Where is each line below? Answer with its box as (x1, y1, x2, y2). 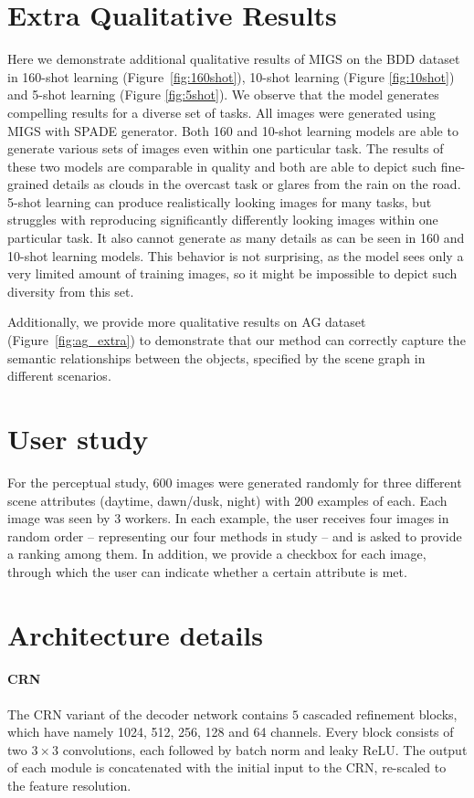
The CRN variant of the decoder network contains (7, 704, 289, 723)
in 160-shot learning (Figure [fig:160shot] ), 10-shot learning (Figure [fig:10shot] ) (7, 67, 455, 86)
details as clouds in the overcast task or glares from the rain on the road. (52, 174, 461, 194)
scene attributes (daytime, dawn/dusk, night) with (7, 490, 290, 509)
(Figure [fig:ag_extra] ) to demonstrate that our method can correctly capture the (7, 331, 466, 350)
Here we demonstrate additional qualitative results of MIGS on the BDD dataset (7, 49, 460, 68)
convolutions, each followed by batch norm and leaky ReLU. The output (62, 740, 468, 759)
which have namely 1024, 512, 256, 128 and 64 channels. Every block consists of (7, 722, 454, 741)
